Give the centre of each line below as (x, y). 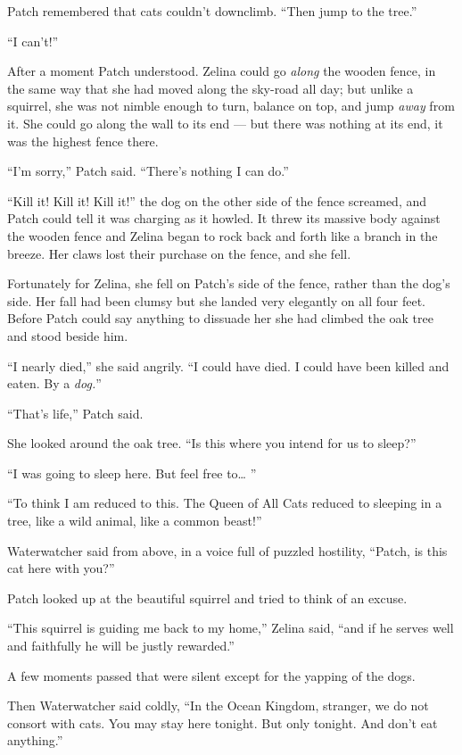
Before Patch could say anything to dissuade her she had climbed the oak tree (220, 318)
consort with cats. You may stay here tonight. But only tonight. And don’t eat (223, 722)
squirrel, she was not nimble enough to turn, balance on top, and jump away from (231, 106)
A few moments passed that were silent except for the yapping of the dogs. (211, 675)
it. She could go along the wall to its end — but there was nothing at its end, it (225, 123)
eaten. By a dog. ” (54, 383)
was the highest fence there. (83, 141)
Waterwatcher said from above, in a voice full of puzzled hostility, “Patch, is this (227, 550)
